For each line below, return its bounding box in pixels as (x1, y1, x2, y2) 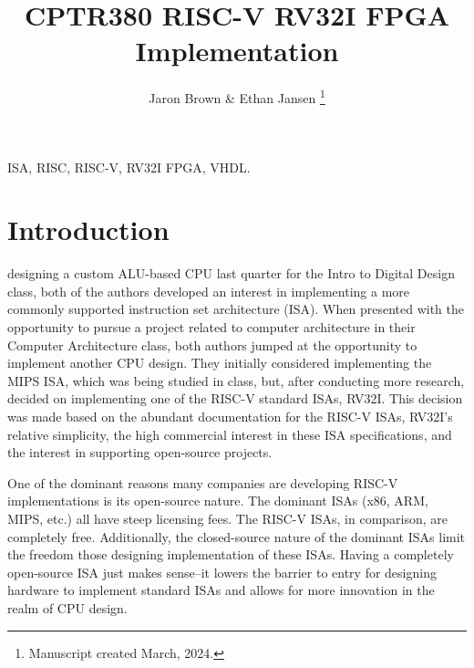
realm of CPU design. (7, 598, 128, 617)
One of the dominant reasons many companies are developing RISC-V (7, 473, 398, 492)
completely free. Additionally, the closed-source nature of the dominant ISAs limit (7, 527, 466, 546)
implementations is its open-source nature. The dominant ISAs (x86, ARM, (7, 491, 428, 510)
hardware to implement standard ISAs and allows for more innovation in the (7, 580, 435, 600)
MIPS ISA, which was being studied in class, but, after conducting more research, (7, 371, 465, 390)
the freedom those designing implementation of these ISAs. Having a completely (7, 545, 454, 564)
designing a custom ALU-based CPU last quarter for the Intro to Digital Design (7, 264, 455, 283)
